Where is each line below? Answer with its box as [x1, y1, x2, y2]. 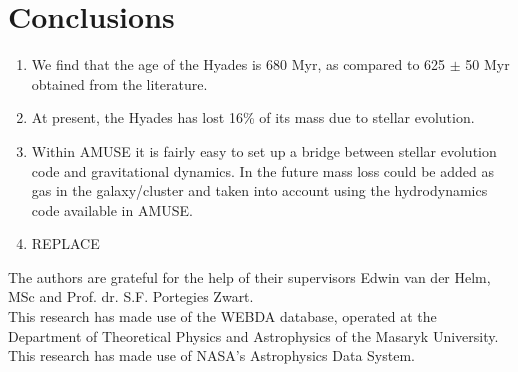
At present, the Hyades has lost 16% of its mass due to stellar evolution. [31, 107, 475, 128]
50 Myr [465, 54, 510, 75]
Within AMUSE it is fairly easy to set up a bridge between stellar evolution [31, 140, 497, 161]
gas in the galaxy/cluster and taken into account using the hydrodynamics [31, 180, 488, 201]
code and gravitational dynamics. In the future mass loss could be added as [31, 160, 494, 181]
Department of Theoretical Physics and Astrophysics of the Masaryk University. [8, 325, 499, 346]
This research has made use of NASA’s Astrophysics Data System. [8, 345, 415, 366]
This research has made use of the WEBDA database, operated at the [8, 306, 437, 327]
